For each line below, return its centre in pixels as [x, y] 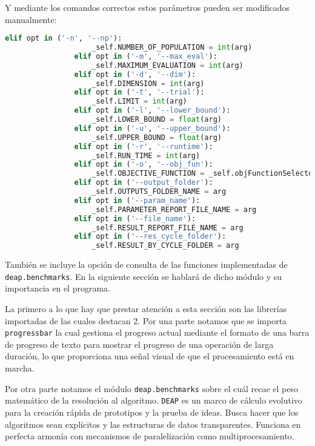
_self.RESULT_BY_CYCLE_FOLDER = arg [165, 246]
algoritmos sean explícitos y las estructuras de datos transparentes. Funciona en [153, 424]
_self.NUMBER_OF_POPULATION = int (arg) [172, 48]
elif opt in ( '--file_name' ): [135, 218]
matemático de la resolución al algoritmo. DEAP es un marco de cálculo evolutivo [154, 400]
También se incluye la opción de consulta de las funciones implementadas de [146, 265]
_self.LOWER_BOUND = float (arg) [157, 120]
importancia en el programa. [58, 288]
